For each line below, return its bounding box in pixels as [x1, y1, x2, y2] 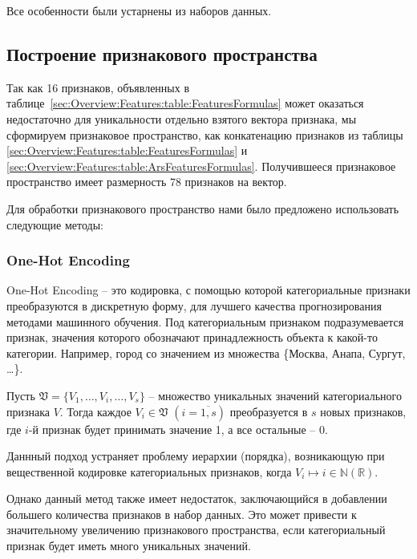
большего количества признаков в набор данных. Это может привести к [6, 505, 357, 522]
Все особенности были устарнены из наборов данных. [6, 2, 272, 18]
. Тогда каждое [59, 403, 132, 419]
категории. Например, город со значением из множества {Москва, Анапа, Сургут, [6, 344, 406, 361]
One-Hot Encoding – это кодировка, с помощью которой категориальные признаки [6, 282, 411, 298]
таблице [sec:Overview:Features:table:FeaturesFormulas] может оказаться [6, 95, 364, 111]
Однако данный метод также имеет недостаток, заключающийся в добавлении [6, 490, 387, 507]
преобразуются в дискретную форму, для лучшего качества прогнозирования [6, 297, 382, 314]
